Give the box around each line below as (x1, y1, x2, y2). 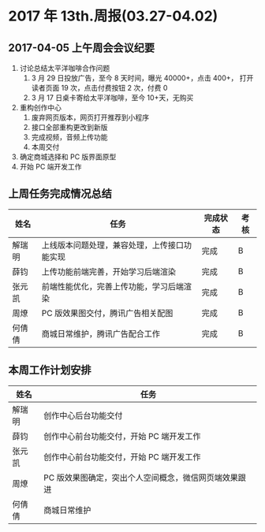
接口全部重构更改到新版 (31, 123, 108, 132)
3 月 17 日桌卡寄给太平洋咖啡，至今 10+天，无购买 (31, 93, 194, 102)
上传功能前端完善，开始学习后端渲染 (41, 266, 176, 277)
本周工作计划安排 (8, 363, 91, 377)
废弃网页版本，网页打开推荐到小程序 (31, 113, 150, 122)
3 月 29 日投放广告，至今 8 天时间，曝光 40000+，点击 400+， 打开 (31, 73, 254, 83)
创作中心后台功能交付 (43, 410, 123, 421)
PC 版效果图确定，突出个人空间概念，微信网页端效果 (43, 472, 239, 483)
